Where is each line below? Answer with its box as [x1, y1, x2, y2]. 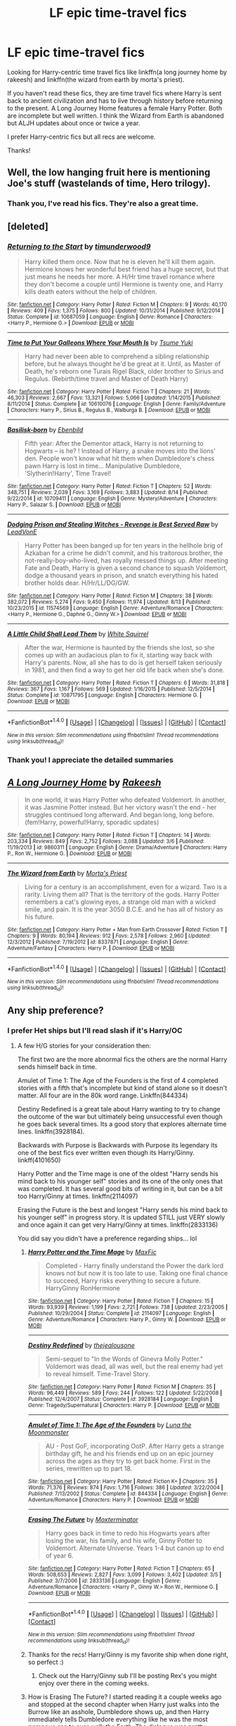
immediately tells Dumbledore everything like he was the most [27, 1715, 209, 1724]
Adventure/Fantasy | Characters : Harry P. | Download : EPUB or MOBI [7, 945, 175, 952]
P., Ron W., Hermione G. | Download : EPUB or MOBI [7, 850, 132, 857]
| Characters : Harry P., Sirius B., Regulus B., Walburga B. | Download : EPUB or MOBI [7, 406, 211, 413]
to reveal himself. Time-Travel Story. [45, 1370, 150, 1378]
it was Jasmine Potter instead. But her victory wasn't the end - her [24, 802, 217, 811]
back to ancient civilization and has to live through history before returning [7, 96, 223, 105]
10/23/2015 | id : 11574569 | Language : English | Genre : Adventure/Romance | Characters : [7, 604, 223, 612]
